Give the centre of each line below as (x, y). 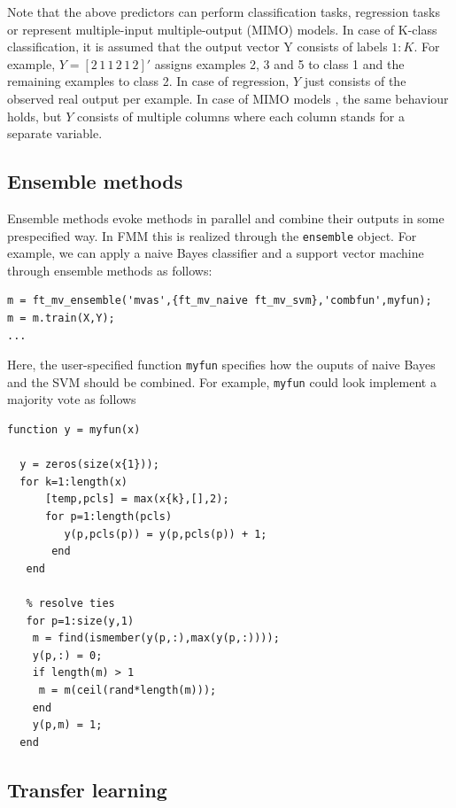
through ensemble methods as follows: (110, 270)
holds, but (35, 116)
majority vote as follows (72, 399)
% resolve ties (70, 604)
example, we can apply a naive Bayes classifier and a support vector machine (216, 253)
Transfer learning (87, 789)
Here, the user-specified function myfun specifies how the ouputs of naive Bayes (221, 365)
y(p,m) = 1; (67, 725)
